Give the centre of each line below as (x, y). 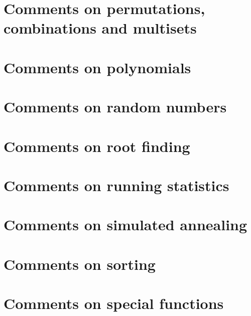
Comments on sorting (80, 264)
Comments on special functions (114, 303)
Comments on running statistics (116, 185)
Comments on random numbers (115, 107)
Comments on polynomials (97, 67)
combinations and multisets (100, 28)
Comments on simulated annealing (125, 224)
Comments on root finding (97, 146)
